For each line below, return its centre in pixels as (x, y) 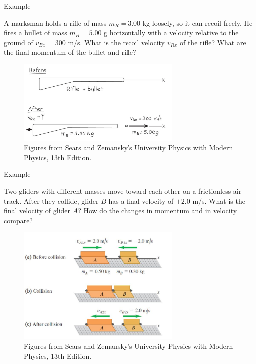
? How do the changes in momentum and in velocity (157, 210)
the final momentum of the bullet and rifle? (70, 52)
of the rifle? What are (213, 42)
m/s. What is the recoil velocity (117, 42)
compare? (18, 220)
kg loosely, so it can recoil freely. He (197, 23)
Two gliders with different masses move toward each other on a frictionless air (123, 190)
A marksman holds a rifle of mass (55, 23)
